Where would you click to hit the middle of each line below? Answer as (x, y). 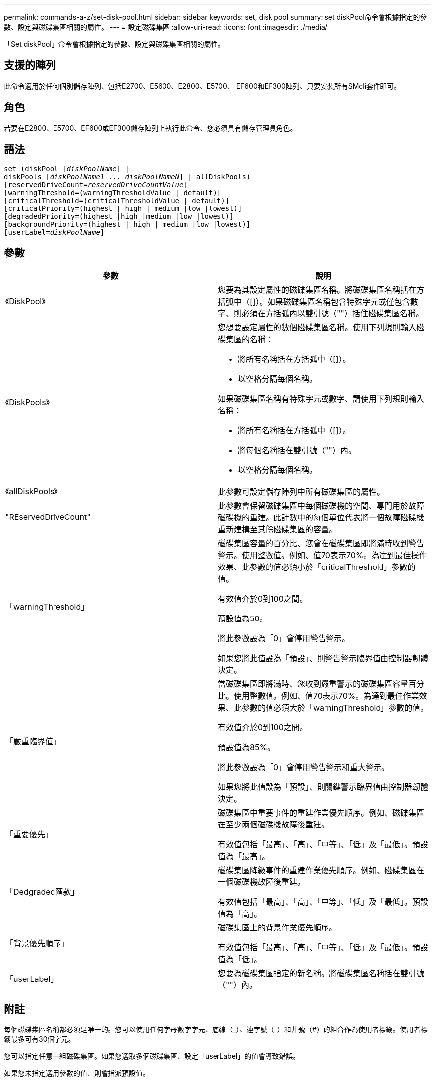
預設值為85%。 (247, 747)
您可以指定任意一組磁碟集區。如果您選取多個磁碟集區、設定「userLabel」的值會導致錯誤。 (152, 1056)
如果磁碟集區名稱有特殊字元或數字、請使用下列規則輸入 (321, 399)
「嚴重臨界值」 (33, 742)
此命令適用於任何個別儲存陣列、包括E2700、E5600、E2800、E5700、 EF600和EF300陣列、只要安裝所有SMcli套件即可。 (203, 86)
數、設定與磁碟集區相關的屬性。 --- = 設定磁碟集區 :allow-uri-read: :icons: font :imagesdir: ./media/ (166, 27)
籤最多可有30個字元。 (40, 1039)
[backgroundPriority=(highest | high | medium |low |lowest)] (127, 224)
